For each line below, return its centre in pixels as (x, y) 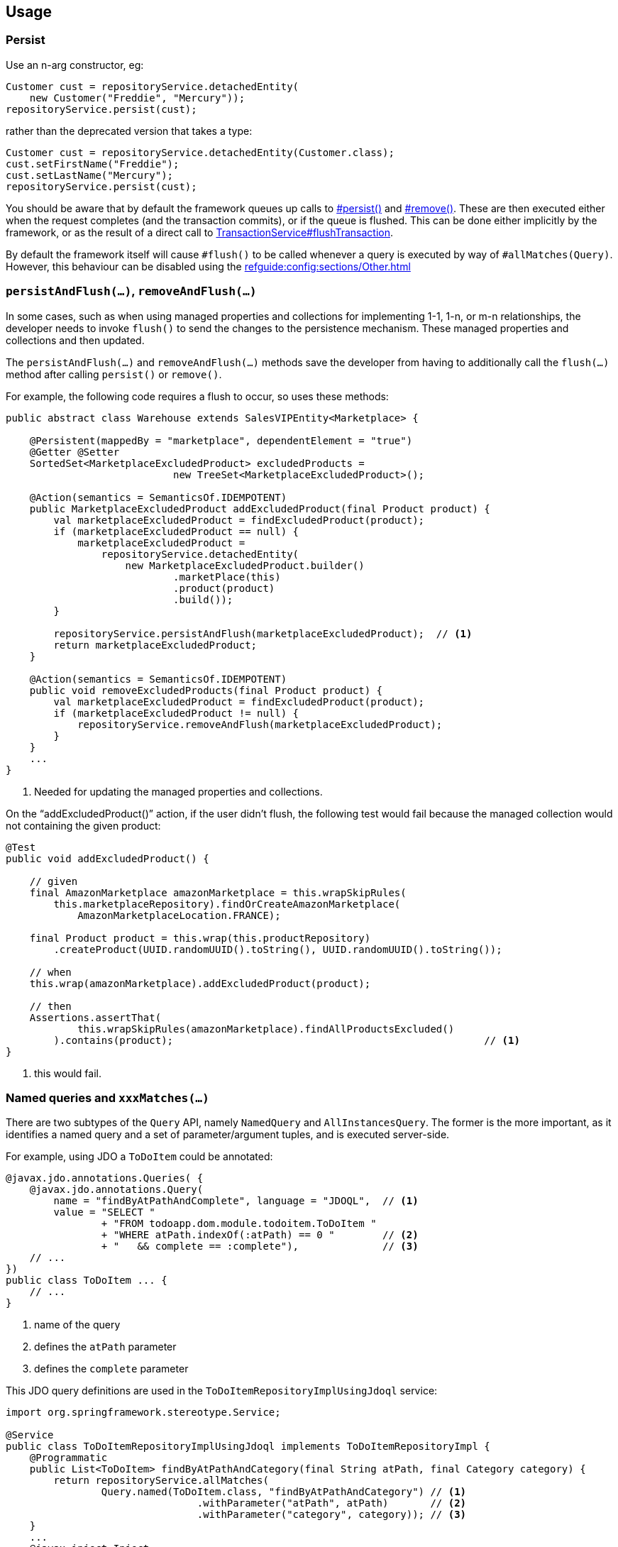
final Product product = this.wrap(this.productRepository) (200, 938)
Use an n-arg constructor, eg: (75, 65)
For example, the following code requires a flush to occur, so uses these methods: (197, 396)
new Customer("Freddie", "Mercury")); (137, 98)
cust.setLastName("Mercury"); (90, 175)
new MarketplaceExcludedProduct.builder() (245, 565)
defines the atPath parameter (105, 1347)
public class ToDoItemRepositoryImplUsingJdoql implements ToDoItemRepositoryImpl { (248, 1447)
